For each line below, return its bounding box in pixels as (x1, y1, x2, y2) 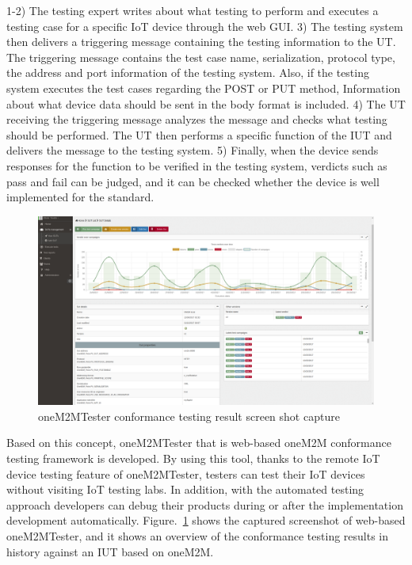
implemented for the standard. (6, 189, 154, 205)
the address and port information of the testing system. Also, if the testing (6, 64, 369, 81)
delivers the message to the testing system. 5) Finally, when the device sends (6, 142, 379, 158)
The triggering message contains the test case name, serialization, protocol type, (6, 48, 395, 65)
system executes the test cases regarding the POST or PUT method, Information (6, 79, 401, 96)
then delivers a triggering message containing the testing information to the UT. (6, 33, 396, 50)
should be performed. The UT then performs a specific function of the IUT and (6, 126, 392, 143)
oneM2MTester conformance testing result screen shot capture (38, 407, 340, 424)
